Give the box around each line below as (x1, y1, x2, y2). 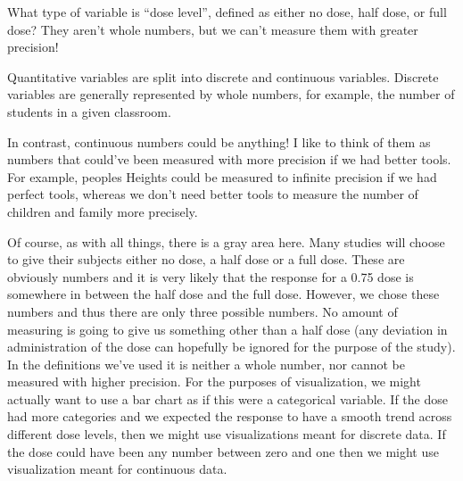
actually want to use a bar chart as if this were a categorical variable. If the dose (7, 389, 448, 408)
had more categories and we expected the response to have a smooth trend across (7, 407, 452, 426)
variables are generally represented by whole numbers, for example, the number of (7, 85, 455, 104)
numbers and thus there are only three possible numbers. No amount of (7, 302, 398, 320)
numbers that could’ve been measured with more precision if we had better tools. (7, 150, 451, 169)
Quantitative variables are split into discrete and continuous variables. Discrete (7, 67, 439, 86)
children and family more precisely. (7, 202, 198, 220)
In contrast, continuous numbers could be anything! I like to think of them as (7, 132, 431, 151)
